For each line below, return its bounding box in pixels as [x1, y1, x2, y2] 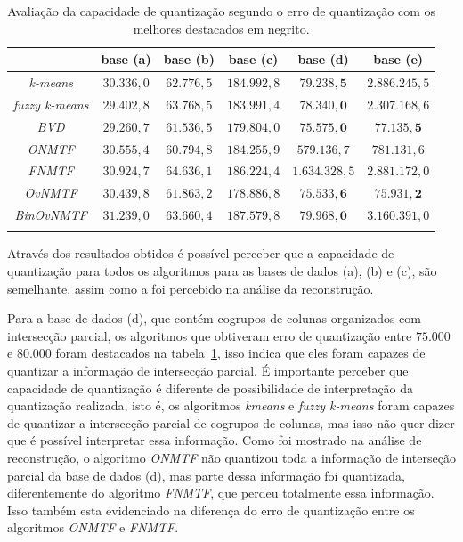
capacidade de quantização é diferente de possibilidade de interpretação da [7, 378, 414, 397]
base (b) [163, 50, 215, 69]
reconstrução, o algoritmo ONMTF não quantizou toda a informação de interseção [7, 448, 456, 466]
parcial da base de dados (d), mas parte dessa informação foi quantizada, [7, 465, 405, 484]
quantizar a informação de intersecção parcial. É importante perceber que [7, 361, 409, 379]
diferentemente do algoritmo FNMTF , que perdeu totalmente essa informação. [7, 483, 435, 502]
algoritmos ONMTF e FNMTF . [7, 518, 179, 537]
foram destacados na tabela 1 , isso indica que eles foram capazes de [55, 344, 426, 362]
